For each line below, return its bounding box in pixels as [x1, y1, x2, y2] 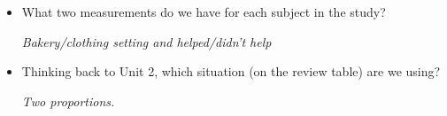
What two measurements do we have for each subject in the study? [21, 3, 386, 20]
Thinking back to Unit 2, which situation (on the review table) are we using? [21, 62, 441, 81]
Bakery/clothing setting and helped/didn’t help [21, 32, 272, 50]
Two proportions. [21, 91, 115, 110]
